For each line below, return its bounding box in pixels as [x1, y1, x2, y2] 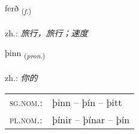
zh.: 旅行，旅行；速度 [5, 26, 88, 39]
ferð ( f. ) [5, 2, 31, 15]
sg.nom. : [10, 95, 43, 109]
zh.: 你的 [5, 71, 38, 84]
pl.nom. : [10, 112, 43, 126]
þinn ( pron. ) [5, 46, 46, 61]
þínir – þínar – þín [52, 112, 130, 126]
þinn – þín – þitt [52, 95, 122, 109]
